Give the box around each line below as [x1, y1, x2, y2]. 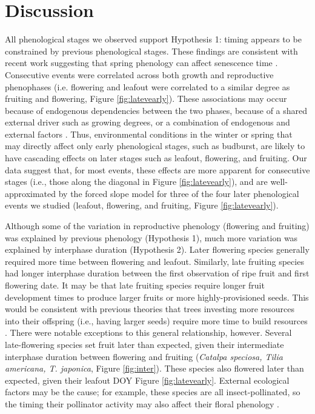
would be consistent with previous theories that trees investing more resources [5, 302, 294, 315]
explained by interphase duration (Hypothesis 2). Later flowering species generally [5, 243, 310, 256]
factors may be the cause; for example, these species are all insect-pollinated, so [5, 386, 300, 398]
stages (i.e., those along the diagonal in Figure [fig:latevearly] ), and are [5, 175, 268, 188]
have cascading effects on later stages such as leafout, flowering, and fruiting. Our [5, 152, 307, 164]
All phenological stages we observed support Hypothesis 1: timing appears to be [5, 33, 302, 45]
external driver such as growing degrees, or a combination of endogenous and [5, 116, 290, 129]
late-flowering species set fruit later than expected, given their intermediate [5, 338, 284, 350]
